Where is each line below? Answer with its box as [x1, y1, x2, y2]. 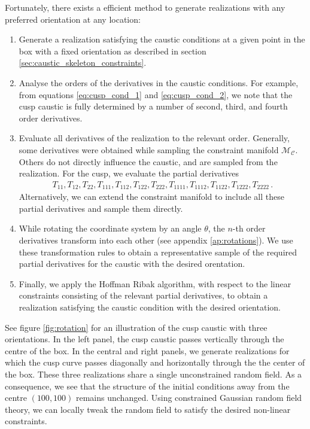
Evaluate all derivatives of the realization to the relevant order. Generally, [19, 132, 290, 144]
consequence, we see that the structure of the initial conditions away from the [5, 379, 290, 392]
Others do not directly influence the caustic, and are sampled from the [19, 155, 278, 168]
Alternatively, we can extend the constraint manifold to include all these [19, 190, 284, 203]
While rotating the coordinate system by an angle [19, 222, 202, 235]
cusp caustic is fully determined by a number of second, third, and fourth [19, 100, 288, 112]
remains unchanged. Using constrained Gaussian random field [76, 391, 302, 404]
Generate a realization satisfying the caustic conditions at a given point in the [19, 33, 305, 45]
